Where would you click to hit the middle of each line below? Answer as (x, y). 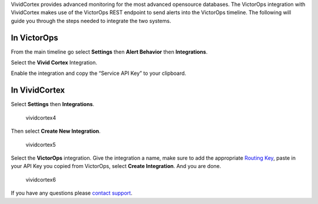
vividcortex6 (41, 179)
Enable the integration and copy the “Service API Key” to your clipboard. (99, 73)
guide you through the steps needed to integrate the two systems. (91, 21)
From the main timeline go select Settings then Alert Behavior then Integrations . (109, 52)
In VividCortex (38, 91)
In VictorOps (34, 37)
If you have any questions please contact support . (72, 193)
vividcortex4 (41, 117)
